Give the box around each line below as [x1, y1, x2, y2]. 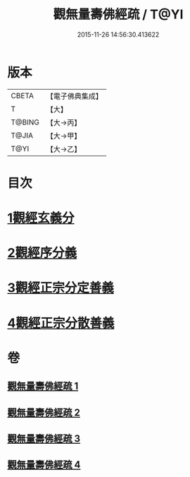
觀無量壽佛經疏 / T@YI [53, 6, 184, 23]
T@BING [11, 117, 40, 127]
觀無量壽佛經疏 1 [7, 380, 79, 392]
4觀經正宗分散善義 [7, 315, 115, 331]
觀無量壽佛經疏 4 [7, 459, 81, 471]
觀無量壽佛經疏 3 [7, 432, 81, 444]
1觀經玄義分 [7, 210, 75, 226]
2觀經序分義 [7, 245, 77, 261]
